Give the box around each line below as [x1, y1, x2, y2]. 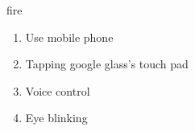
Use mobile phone [25, 28, 114, 45]
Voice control [25, 82, 90, 99]
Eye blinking [25, 109, 88, 126]
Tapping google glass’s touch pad [25, 55, 189, 72]
